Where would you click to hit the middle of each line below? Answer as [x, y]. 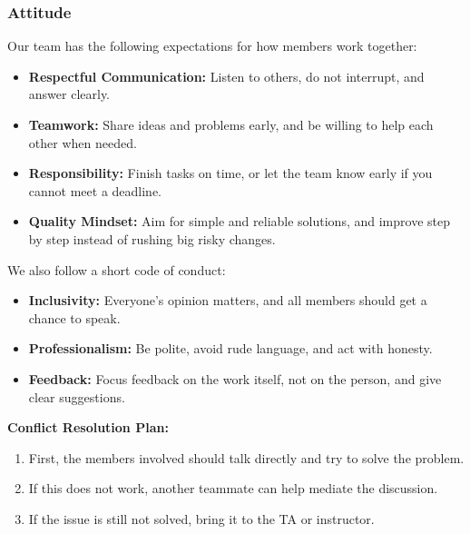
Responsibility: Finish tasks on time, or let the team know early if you [230, 173]
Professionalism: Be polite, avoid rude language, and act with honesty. [230, 348]
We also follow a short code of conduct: [117, 269]
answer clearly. [69, 94]
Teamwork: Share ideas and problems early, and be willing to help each [231, 124]
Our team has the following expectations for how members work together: [212, 46]
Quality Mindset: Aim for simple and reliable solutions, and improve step [239, 221]
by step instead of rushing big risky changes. [152, 238]
